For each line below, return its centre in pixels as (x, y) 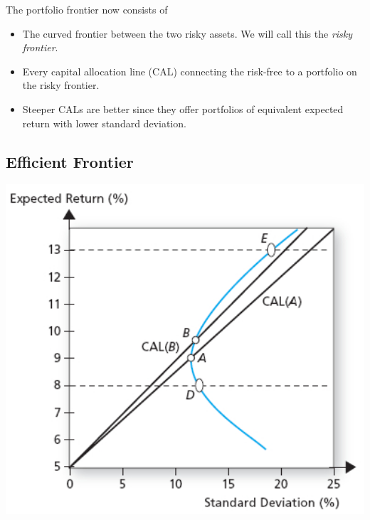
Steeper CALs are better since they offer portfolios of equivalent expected (183, 108)
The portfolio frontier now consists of (87, 9)
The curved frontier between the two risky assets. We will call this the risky (187, 33)
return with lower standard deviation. (104, 123)
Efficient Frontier (70, 161)
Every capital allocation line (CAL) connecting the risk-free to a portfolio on (190, 71)
